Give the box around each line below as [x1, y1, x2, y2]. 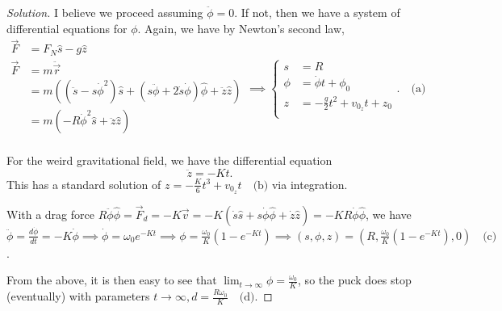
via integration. [271, 175, 348, 192]
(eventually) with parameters [6, 288, 150, 305]
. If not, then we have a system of [234, 4, 400, 20]
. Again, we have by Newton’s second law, [137, 19, 345, 36]
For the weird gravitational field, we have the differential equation [6, 152, 333, 169]
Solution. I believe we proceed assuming [6, 4, 203, 20]
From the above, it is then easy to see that [6, 271, 217, 288]
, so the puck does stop [298, 271, 412, 288]
